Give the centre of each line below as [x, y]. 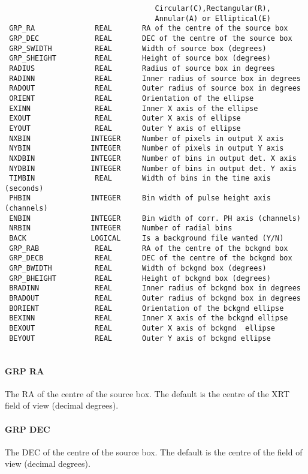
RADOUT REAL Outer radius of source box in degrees [155, 88]
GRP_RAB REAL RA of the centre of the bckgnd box [149, 248]
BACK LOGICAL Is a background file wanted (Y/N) [147, 238]
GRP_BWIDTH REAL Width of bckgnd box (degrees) [138, 268]
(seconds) [24, 188]
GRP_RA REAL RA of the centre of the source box [149, 28]
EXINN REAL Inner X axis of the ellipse [134, 108]
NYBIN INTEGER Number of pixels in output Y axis [147, 148]
